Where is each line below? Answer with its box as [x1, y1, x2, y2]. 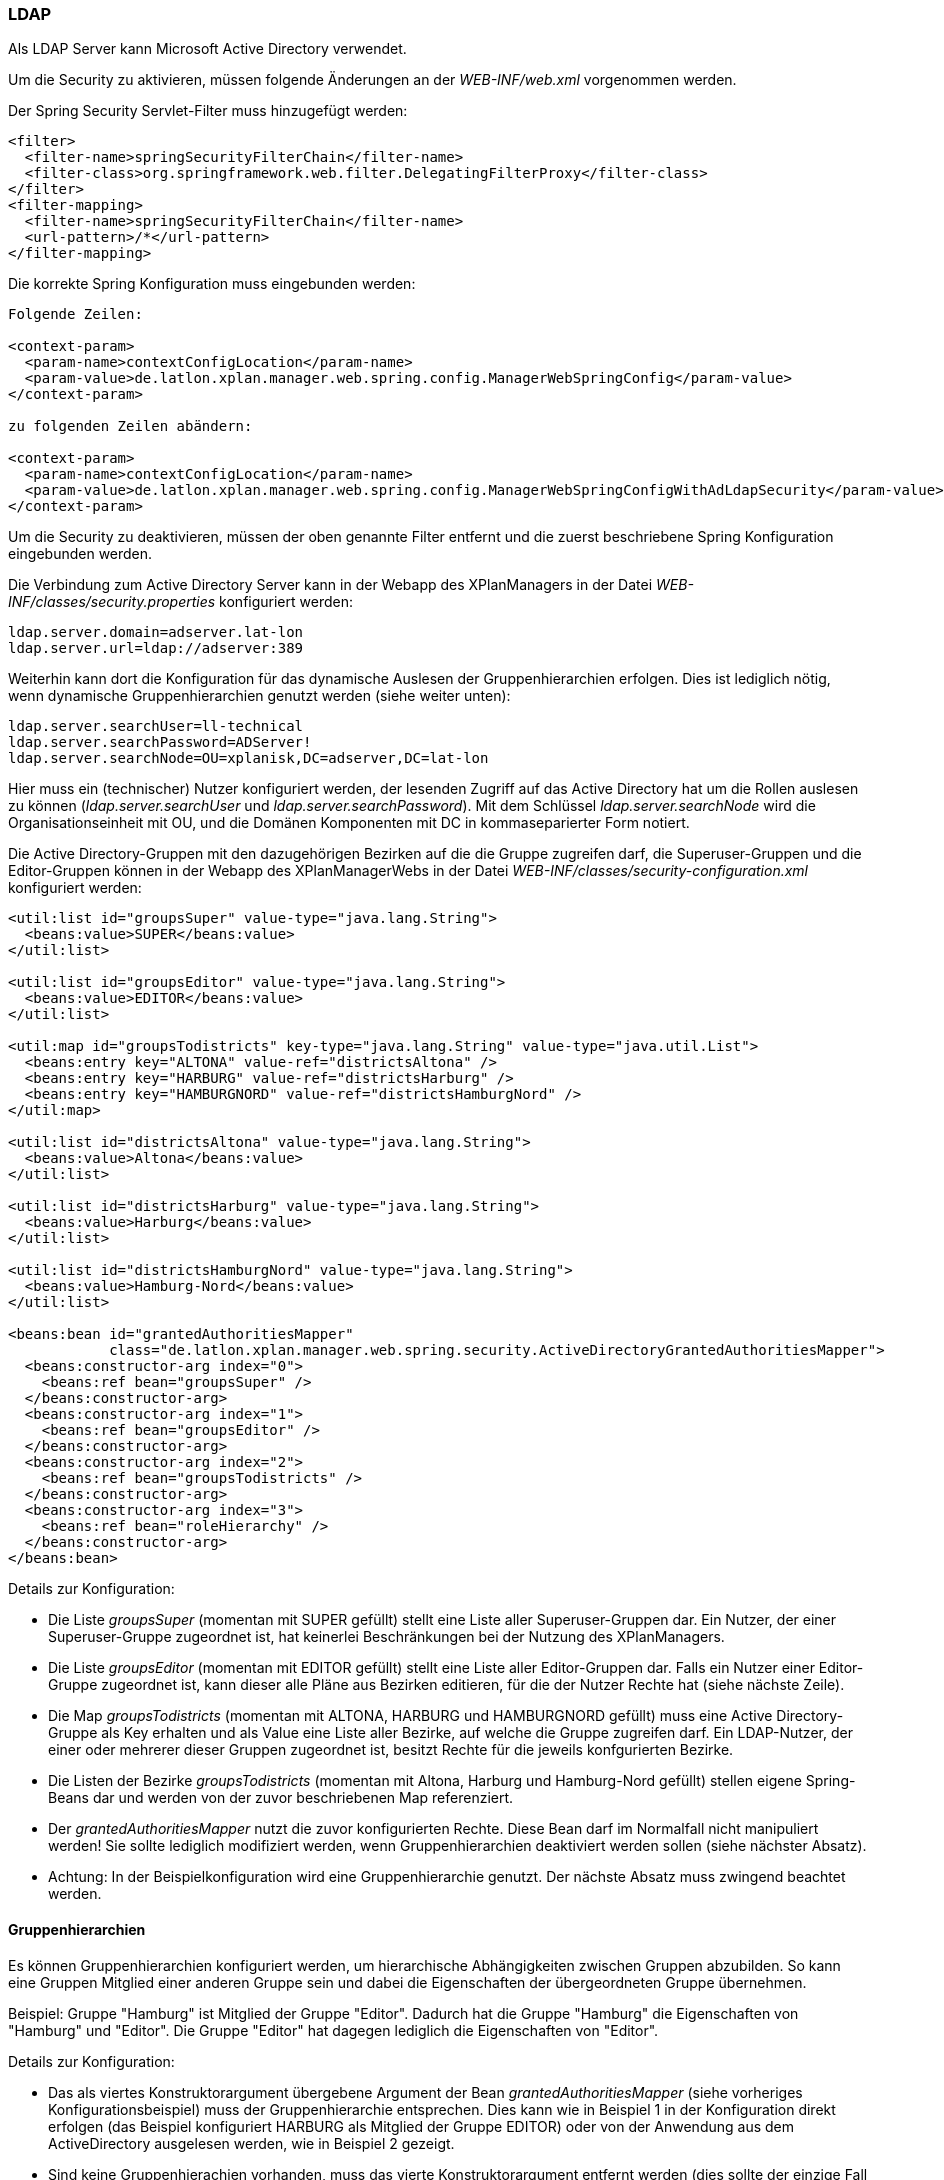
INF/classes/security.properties [8, 593, 216, 611]
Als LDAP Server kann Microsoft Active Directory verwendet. [8, 40, 407, 58]
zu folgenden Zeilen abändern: [8, 418, 253, 435]
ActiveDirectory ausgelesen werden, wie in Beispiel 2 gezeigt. [48, 2134, 455, 2152]
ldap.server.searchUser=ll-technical [8, 718, 304, 735]
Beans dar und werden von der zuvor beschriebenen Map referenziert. [48, 1789, 514, 1807]
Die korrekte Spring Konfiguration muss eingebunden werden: [8, 275, 416, 293]
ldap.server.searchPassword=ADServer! [8, 734, 312, 751]
